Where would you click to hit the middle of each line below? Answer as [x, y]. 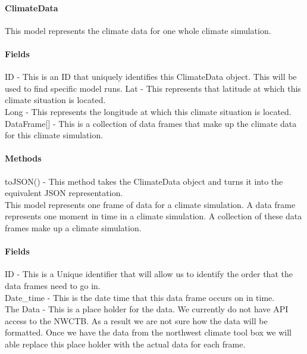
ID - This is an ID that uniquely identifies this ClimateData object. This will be [151, 77]
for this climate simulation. [54, 135]
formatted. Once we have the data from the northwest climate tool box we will [148, 332]
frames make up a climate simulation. [73, 227]
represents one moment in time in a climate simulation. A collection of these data [153, 216]
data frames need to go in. [53, 285]
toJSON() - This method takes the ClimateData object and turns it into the [144, 181]
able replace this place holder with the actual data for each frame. [125, 344]
